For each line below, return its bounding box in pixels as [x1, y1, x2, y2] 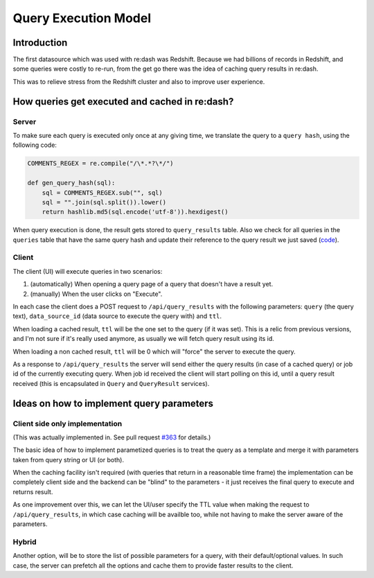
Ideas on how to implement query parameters [12, 397, 214, 409]
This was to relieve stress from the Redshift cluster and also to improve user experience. [12, 77, 265, 86]
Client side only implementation [12, 419, 123, 428]
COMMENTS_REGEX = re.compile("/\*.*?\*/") [27, 159, 174, 168]
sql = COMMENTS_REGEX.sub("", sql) [42, 189, 163, 197]
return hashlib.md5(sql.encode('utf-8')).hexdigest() [42, 208, 229, 216]
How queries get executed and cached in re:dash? [12, 96, 234, 107]
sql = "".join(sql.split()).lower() [42, 198, 166, 206]
